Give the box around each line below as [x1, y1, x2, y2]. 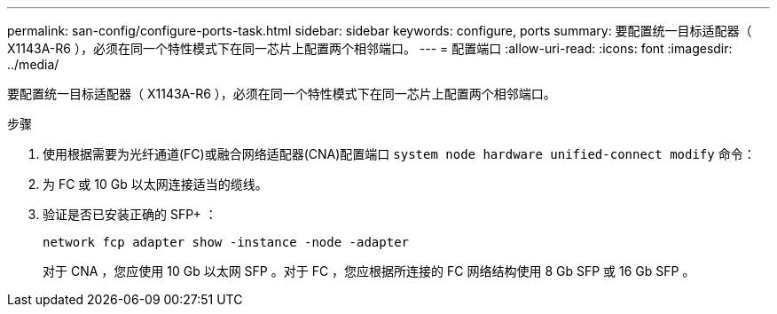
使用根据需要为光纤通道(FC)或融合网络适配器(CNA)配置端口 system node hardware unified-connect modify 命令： [43, 146, 756, 161]
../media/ [7, 57, 59, 72]
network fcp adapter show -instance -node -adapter [43, 235, 410, 249]
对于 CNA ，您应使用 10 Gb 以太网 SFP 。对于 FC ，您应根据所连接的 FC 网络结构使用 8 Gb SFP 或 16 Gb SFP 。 [43, 263, 695, 279]
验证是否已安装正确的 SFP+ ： [43, 207, 217, 222]
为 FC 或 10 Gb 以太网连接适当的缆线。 [43, 177, 268, 192]
